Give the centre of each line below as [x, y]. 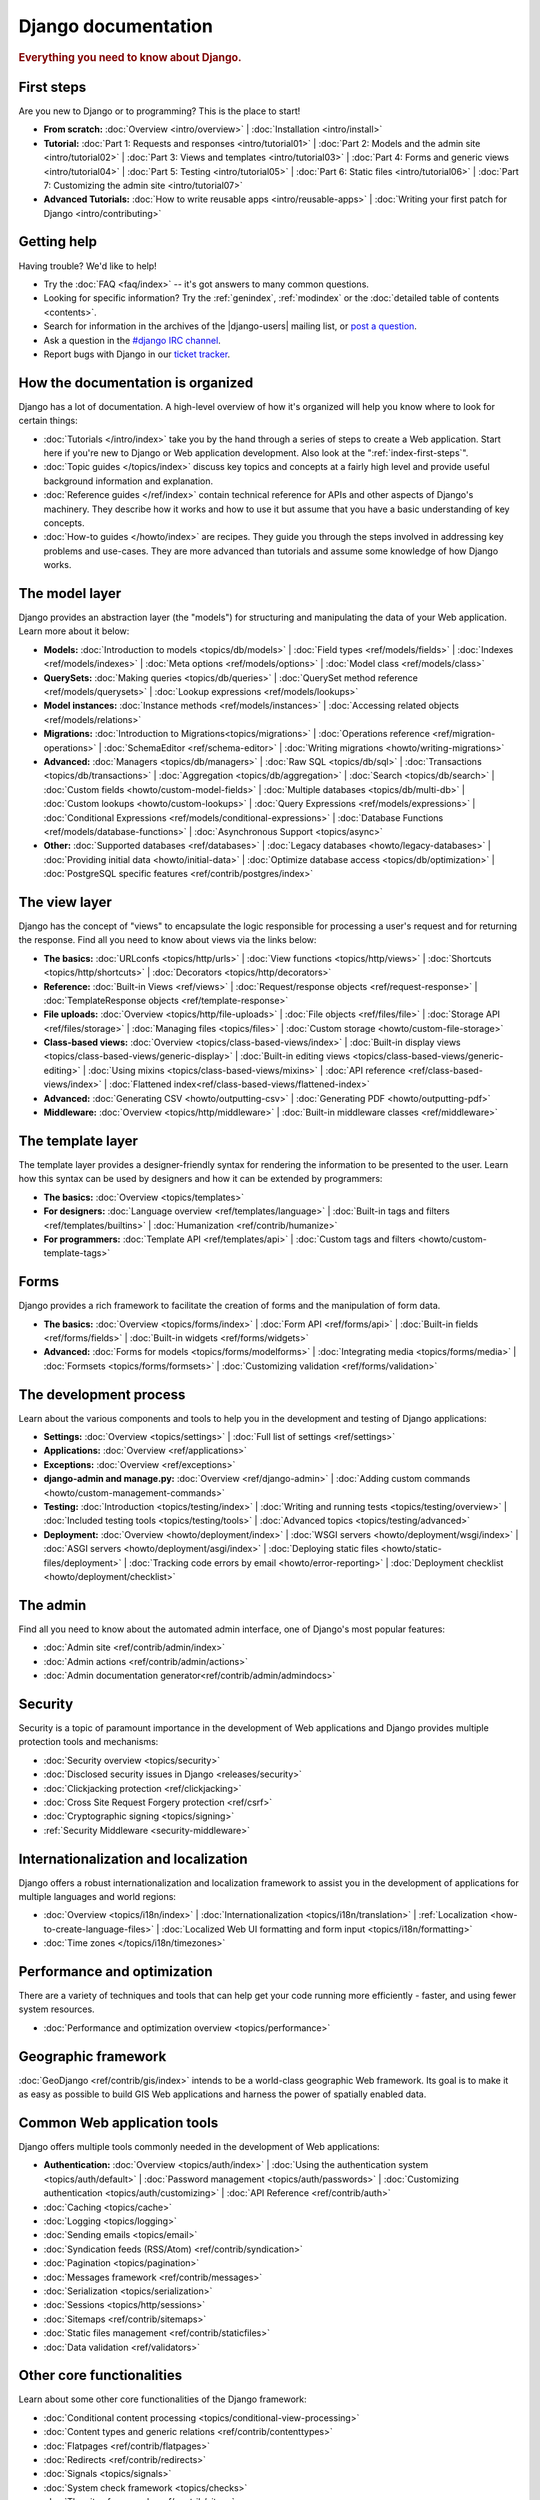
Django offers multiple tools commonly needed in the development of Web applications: [199, 2147]
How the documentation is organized [136, 382]
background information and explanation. [128, 481]
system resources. [56, 2009]
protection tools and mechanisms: [88, 1742]
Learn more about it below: [74, 631]
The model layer [70, 593]
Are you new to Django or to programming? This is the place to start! [159, 111]
